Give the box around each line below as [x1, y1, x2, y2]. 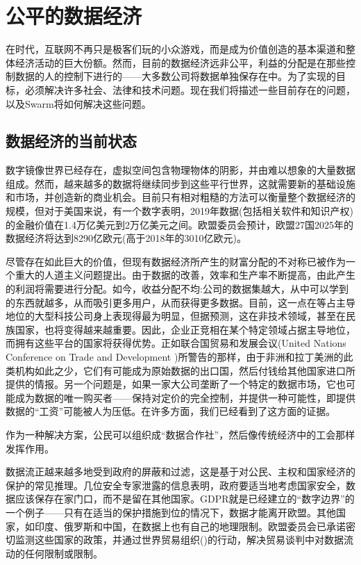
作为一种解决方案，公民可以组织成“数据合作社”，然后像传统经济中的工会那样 [6, 427, 355, 441]
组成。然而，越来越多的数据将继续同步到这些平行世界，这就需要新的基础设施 [6, 176, 355, 190]
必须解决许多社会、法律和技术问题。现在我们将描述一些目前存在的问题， [24, 82, 355, 97]
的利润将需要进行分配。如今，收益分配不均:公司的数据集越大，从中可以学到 [6, 281, 349, 296]
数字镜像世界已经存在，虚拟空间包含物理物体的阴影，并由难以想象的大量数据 [6, 163, 355, 177]
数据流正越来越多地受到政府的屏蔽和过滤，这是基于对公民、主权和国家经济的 [6, 464, 355, 479]
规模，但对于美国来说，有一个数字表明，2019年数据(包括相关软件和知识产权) [6, 204, 353, 218]
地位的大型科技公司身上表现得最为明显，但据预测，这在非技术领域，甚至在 [6, 309, 346, 323]
